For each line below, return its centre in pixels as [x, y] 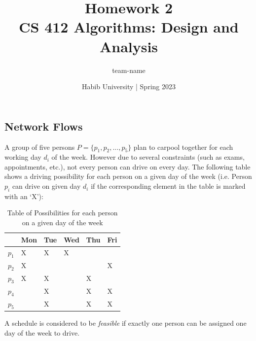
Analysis [129, 46]
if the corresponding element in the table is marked [168, 186]
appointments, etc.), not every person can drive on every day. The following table [128, 166]
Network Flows [44, 126]
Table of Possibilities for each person [62, 213]
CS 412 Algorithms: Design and [129, 27]
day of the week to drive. [42, 332]
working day [23, 157]
